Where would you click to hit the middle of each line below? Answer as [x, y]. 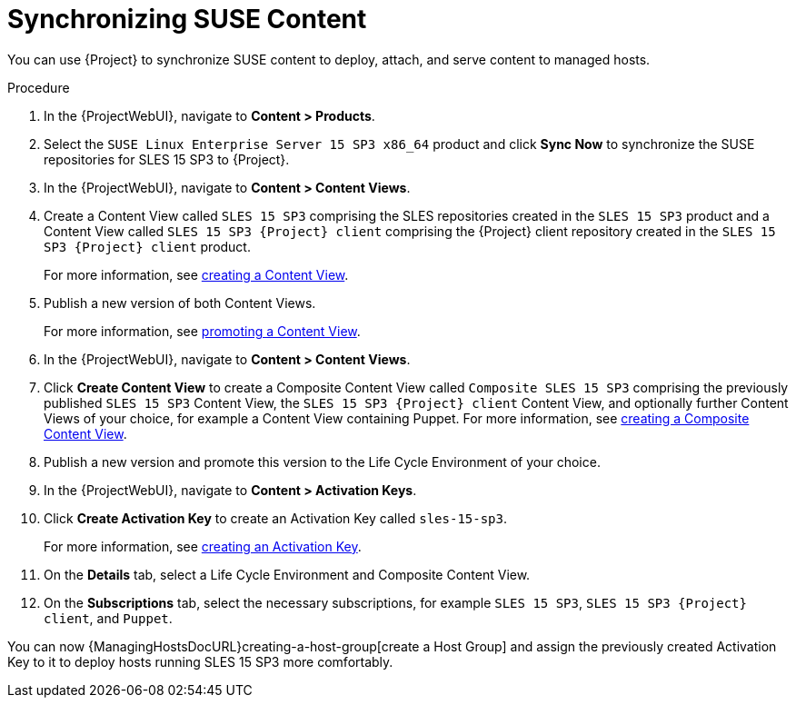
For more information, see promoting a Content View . [202, 331]
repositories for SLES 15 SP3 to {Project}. [167, 159]
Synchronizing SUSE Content [187, 19]
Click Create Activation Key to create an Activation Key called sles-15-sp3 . [276, 518]
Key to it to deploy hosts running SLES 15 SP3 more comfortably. [200, 661]
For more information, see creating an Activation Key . [203, 546]
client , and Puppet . [108, 618]
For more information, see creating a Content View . [196, 274]
